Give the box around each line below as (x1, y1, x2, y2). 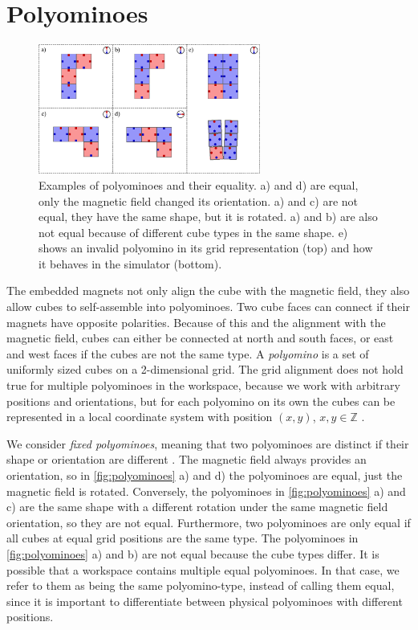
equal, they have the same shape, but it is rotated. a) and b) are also (39, 208, 378, 225)
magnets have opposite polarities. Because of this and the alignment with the (6, 313, 386, 330)
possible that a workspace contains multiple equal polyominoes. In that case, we (6, 561, 400, 578)
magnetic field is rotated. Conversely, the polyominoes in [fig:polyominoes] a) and (6, 482, 406, 499)
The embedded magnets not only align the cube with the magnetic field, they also (6, 282, 410, 299)
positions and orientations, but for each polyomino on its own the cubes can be (6, 392, 396, 409)
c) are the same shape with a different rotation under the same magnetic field (6, 498, 388, 515)
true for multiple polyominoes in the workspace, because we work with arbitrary (6, 377, 400, 394)
